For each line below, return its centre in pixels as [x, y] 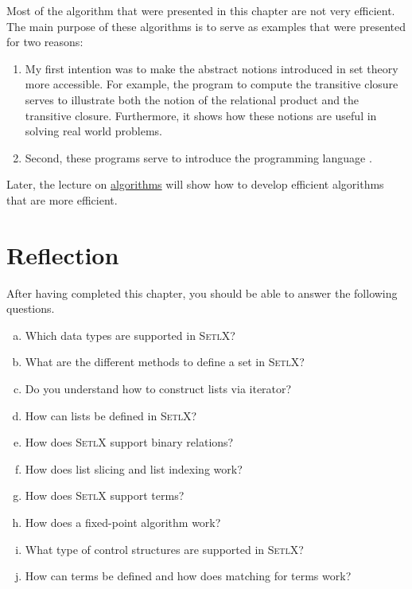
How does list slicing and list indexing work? [134, 468]
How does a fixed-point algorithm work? [123, 522]
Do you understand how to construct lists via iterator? [158, 389]
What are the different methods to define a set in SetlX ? [165, 362]
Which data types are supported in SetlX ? [130, 335]
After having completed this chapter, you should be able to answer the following [202, 293]
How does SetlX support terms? [105, 495]
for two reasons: [45, 42]
